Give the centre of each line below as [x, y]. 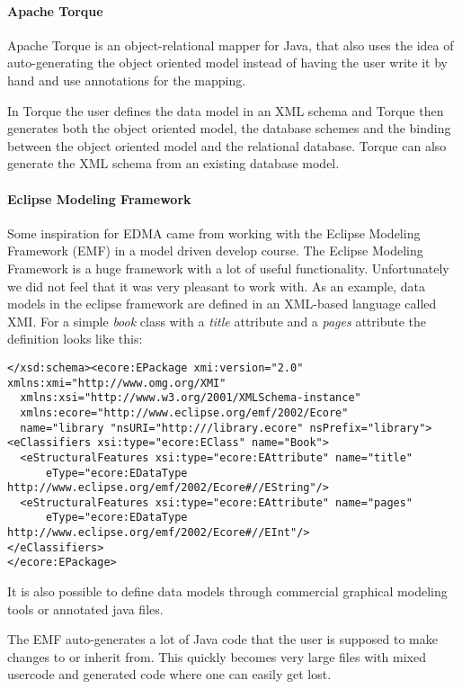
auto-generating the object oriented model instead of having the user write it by [227, 63]
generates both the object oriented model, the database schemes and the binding [229, 128]
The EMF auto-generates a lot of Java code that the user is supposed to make [222, 639]
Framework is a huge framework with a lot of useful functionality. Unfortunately [228, 268]
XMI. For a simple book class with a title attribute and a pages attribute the [217, 321]
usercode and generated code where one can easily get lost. [169, 674]
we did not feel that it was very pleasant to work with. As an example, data [216, 286]
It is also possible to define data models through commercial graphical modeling [227, 591]
